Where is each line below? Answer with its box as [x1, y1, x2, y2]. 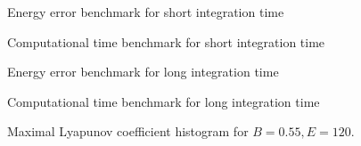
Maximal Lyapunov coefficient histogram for [7, 122, 249, 141]
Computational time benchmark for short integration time [7, 32, 325, 51]
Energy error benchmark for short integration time [7, 3, 284, 20]
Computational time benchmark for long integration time [7, 92, 320, 110]
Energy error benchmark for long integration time [7, 62, 279, 81]
